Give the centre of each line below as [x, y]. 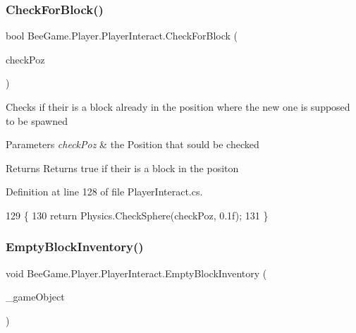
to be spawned [37, 120]
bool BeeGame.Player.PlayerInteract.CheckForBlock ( [122, 36]
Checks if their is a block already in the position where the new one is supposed [178, 107]
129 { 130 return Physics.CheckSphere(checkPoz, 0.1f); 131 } [137, 215]
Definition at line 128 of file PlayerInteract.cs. [104, 192]
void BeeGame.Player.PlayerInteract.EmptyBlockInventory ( [136, 273]
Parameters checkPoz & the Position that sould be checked [133, 144]
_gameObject [35, 297]
